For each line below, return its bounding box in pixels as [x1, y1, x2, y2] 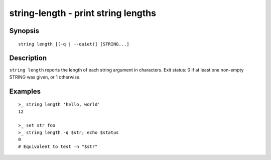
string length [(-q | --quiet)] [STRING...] [18, 41, 130, 47]
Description [9, 54, 47, 62]
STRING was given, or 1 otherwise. [9, 74, 81, 80]
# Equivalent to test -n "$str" [18, 143, 98, 149]
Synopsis [9, 26, 40, 35]
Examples [9, 87, 41, 95]
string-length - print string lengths [9, 7, 157, 18]
